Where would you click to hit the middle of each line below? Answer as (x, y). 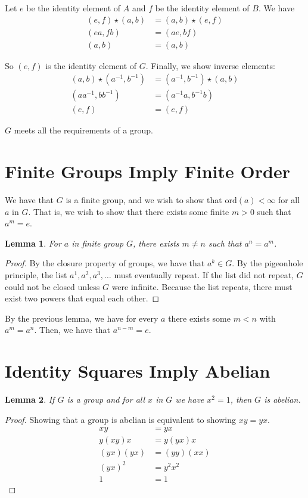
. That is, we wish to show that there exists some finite (129, 211)
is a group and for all (106, 399)
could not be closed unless (52, 286)
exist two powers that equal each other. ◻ (82, 298)
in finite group (98, 243)
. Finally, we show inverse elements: (210, 65)
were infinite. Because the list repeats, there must (202, 286)
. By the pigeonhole (267, 263)
